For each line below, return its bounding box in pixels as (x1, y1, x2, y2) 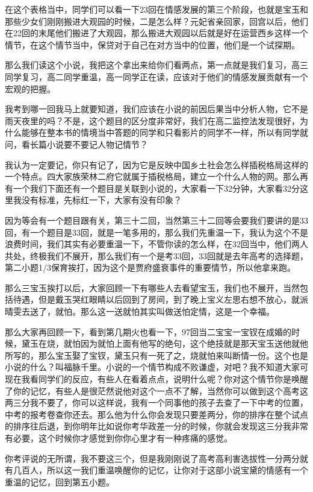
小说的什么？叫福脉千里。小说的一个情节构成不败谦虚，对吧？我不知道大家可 (5, 361, 308, 373)
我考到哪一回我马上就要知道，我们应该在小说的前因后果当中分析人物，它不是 (5, 102, 308, 115)
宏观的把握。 (5, 82, 55, 95)
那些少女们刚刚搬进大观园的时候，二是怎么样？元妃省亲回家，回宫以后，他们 (5, 14, 308, 27)
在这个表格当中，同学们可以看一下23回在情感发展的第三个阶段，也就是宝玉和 (5, 3, 308, 15)
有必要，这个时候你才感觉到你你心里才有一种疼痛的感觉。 (5, 432, 232, 444)
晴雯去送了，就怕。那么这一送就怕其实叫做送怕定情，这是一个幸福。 (5, 305, 274, 318)
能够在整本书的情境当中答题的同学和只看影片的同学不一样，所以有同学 (21, 126, 300, 139)
